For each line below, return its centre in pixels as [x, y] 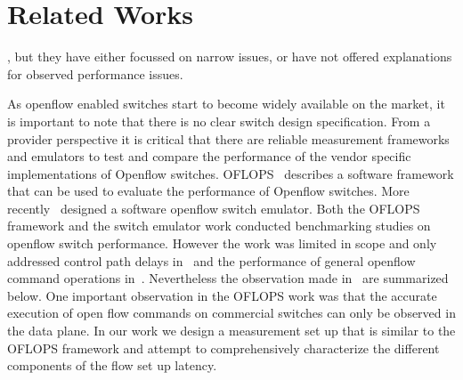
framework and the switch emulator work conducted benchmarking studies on [219, 226]
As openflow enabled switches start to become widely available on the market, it [226, 104]
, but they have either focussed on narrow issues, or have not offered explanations [230, 57]
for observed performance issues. [95, 73]
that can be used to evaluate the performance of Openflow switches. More [208, 191]
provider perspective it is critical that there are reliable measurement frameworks [228, 138]
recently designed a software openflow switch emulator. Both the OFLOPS [214, 208]
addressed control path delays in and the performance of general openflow [211, 260]
